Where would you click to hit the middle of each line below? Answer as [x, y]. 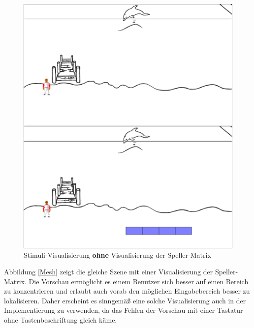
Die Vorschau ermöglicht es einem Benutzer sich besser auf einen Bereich [139, 281]
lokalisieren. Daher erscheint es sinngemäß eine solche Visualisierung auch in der [125, 300]
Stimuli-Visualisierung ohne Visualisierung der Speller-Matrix [117, 255]
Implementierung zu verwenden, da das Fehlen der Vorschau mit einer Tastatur [124, 310]
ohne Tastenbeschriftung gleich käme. [61, 319]
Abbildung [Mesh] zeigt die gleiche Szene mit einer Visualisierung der [109, 271]
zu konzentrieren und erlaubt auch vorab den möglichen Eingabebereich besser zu [127, 291]
